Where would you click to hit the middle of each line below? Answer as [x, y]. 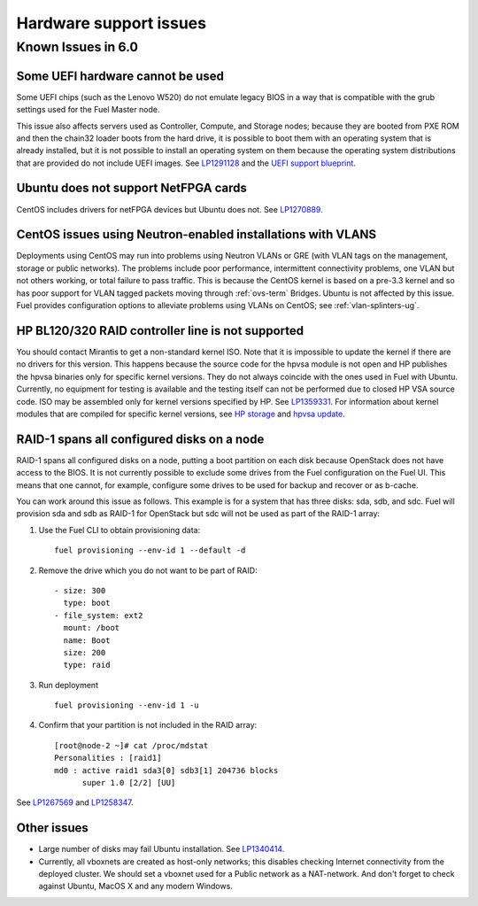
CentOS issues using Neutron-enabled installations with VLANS [197, 235]
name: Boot [87, 640]
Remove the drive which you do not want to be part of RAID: [148, 570]
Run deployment [69, 685]
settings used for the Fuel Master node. [88, 110]
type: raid [87, 665]
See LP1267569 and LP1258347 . [75, 802]
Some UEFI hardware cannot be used [120, 76]
